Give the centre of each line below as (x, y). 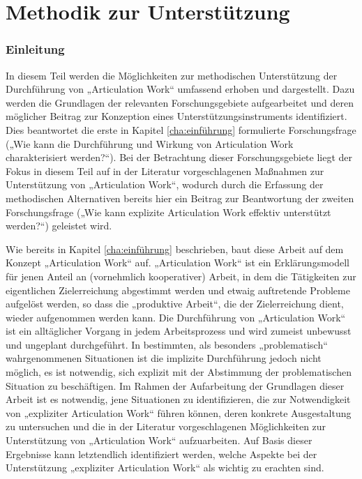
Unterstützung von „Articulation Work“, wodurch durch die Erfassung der (165, 184)
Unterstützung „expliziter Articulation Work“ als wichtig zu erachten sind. (165, 467)
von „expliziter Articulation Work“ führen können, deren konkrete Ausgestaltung (179, 412)
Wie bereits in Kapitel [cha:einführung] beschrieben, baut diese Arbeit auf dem (175, 249)
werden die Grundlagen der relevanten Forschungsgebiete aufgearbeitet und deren (180, 102)
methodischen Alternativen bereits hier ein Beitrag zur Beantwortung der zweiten (180, 198)
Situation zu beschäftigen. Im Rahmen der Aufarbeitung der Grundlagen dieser (175, 385)
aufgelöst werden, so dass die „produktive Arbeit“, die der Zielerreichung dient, (175, 304)
